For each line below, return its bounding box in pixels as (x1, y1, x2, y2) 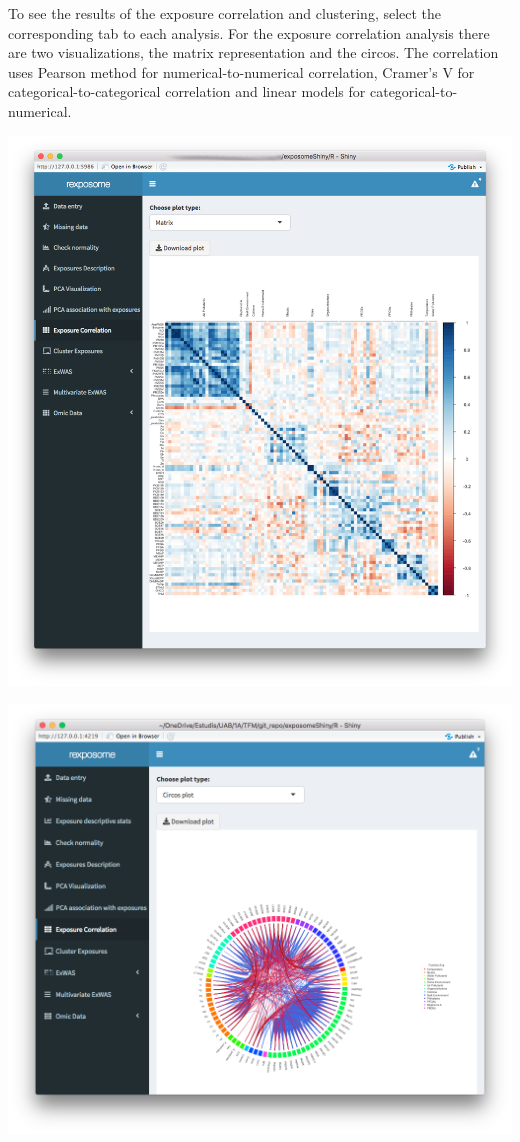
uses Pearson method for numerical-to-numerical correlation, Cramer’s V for (8, 61, 475, 82)
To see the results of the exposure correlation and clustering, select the (8, 3, 442, 23)
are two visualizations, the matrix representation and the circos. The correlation (8, 42, 499, 63)
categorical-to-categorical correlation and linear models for (8, 81, 366, 102)
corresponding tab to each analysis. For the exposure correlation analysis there (8, 22, 490, 43)
